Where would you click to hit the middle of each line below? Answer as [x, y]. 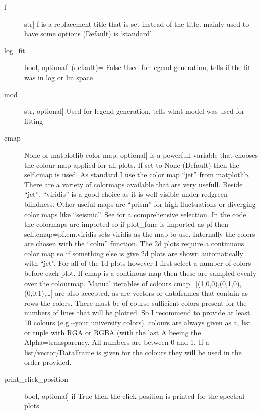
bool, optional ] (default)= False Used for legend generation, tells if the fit [138, 67]
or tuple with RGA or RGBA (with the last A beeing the [113, 332]
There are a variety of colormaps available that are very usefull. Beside [134, 184]
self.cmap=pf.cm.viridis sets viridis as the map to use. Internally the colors [140, 233]
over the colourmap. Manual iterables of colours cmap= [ [111, 283]
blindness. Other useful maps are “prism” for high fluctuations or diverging [140, 204]
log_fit [15, 50]
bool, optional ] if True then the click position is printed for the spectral [134, 396]
